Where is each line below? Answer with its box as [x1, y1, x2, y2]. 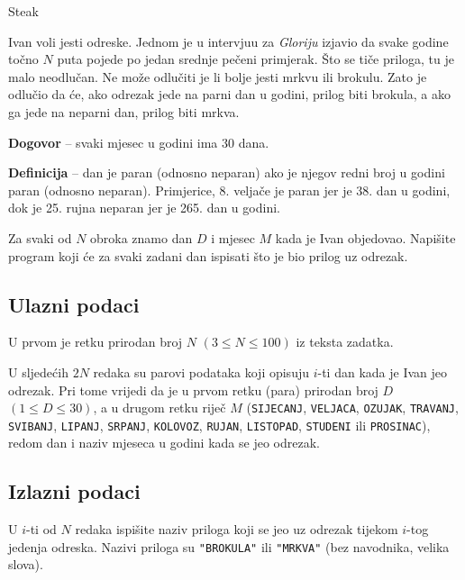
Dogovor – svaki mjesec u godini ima [8, 132, 218, 151]
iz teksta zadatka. [296, 332, 394, 351]
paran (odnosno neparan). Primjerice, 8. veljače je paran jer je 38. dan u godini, [8, 180, 451, 199]
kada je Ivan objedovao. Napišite [275, 228, 456, 247]
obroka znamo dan [90, 228, 193, 247]
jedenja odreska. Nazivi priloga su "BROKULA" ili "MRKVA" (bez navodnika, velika [8, 537, 450, 556]
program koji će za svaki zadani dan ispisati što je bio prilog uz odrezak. [8, 246, 408, 265]
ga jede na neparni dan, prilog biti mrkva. [8, 102, 240, 121]
